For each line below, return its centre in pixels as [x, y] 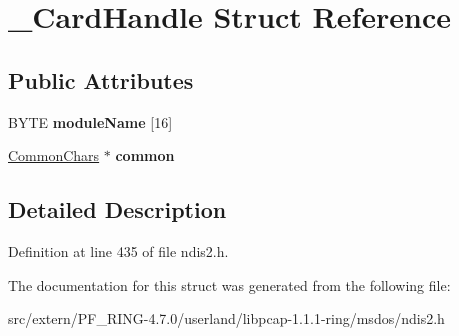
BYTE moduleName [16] [90, 121]
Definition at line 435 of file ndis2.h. [118, 250]
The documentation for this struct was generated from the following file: [229, 284]
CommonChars [54, 155]
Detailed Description [117, 209]
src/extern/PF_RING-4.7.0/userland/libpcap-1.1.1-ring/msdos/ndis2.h [226, 318]
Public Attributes [101, 79]
